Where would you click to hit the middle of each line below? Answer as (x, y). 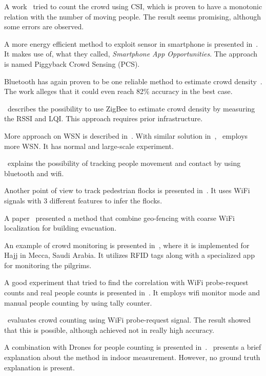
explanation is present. (39, 367)
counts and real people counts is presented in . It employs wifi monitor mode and (132, 293)
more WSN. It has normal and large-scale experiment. (89, 146)
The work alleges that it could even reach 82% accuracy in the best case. (118, 91)
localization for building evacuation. (60, 228)
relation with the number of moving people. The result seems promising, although (132, 16)
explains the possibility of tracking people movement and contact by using (124, 163)
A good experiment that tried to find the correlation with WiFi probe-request (126, 282)
